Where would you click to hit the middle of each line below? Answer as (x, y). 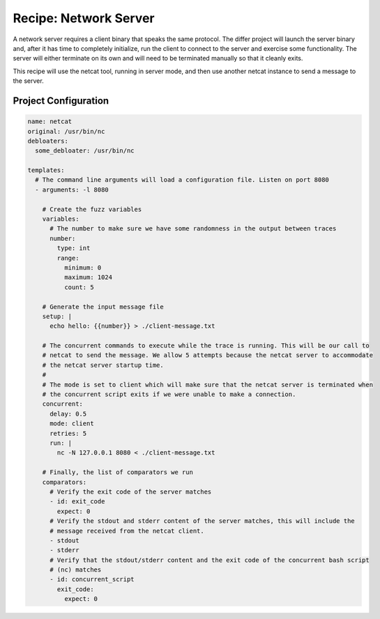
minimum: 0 (83, 267)
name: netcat (50, 122)
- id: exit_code (77, 502)
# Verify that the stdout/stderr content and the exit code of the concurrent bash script (210, 560)
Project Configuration (61, 101)
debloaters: (48, 141)
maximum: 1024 (88, 277)
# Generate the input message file (103, 307)
